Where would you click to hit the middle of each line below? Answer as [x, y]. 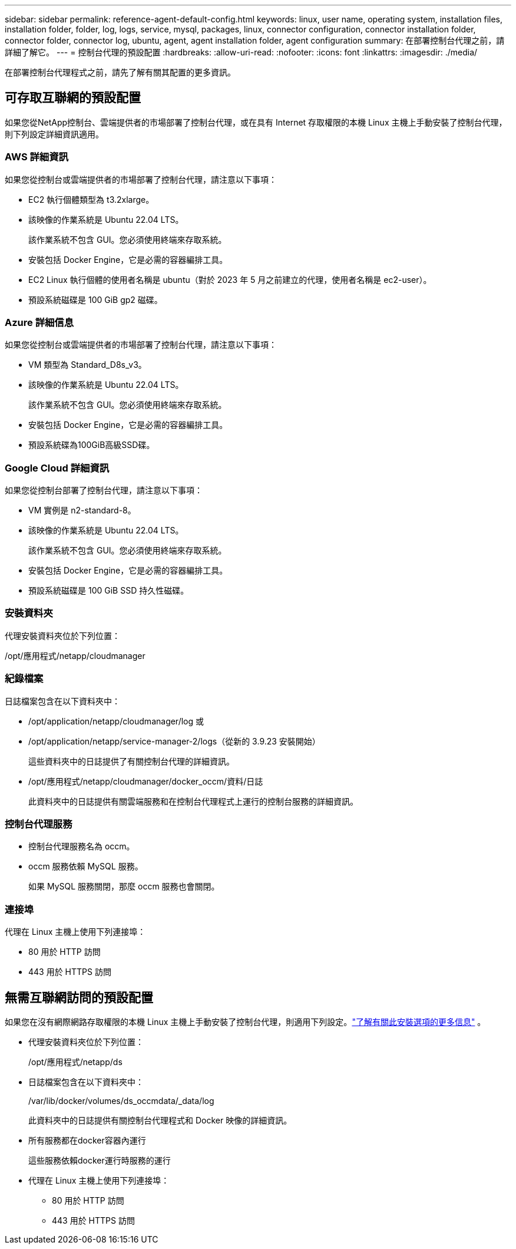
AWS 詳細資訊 [37, 157]
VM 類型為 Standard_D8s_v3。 [87, 365]
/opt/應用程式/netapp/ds [75, 1062]
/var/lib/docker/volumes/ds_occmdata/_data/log [121, 1100]
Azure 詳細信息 [39, 322]
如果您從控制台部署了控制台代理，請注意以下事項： [104, 490]
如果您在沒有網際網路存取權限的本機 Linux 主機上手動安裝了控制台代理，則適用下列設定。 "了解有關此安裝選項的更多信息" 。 [245, 1021]
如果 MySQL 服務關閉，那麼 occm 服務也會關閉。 [124, 887]
